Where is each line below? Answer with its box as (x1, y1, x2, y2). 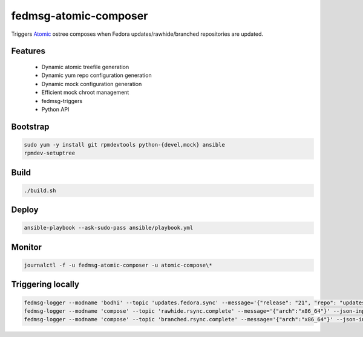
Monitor (11, 242, 42, 252)
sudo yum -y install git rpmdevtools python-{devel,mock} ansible (24, 141, 225, 148)
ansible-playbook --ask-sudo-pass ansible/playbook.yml (24, 224, 194, 232)
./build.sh (24, 187, 56, 194)
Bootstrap (11, 121, 50, 132)
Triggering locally (11, 279, 80, 290)
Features (11, 46, 45, 56)
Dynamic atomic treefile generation (41, 63, 129, 70)
